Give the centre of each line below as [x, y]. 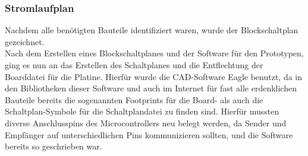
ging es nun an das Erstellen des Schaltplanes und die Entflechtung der [134, 65]
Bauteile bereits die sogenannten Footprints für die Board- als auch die [134, 99]
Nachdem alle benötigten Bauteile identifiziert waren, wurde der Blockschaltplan [152, 30]
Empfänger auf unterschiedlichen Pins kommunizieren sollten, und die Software [149, 134]
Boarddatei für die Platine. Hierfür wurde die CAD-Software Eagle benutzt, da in [154, 76]
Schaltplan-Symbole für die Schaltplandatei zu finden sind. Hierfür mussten [142, 111]
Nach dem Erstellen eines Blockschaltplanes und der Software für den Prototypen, [154, 53]
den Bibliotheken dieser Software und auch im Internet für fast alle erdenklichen [151, 88]
